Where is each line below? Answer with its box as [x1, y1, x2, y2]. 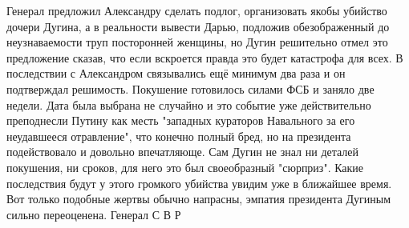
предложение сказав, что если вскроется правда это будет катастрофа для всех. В [6, 49, 403, 66]
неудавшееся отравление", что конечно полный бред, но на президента [6, 127, 351, 144]
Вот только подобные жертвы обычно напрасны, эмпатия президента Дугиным [6, 190, 391, 207]
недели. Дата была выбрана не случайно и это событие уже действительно [6, 96, 371, 113]
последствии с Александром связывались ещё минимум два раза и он [6, 65, 346, 82]
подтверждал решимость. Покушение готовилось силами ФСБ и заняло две [6, 80, 375, 97]
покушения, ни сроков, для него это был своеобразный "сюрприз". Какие [6, 158, 364, 175]
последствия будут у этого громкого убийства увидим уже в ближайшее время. [6, 174, 392, 191]
